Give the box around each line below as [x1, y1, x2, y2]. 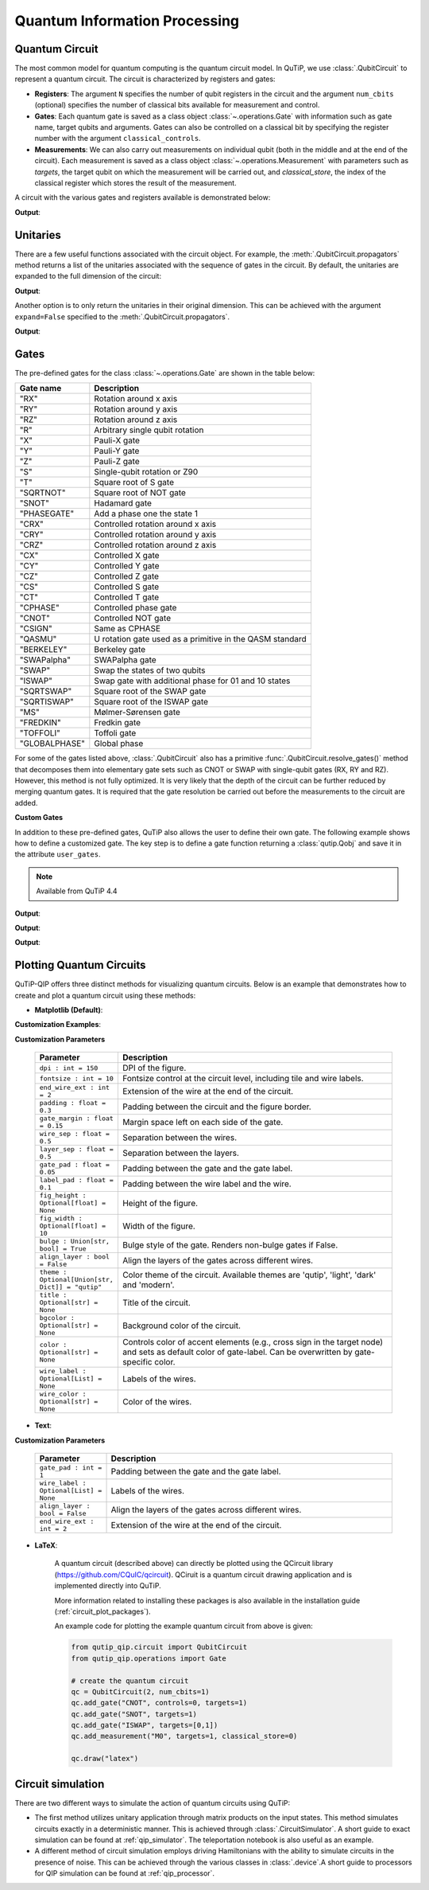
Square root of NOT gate [94, 487, 187, 498]
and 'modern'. [122, 1279, 175, 1290]
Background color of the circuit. [122, 1320, 242, 1331]
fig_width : [39, 1214, 83, 1223]
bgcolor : [39, 1314, 75, 1322]
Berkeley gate [94, 644, 146, 655]
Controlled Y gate [94, 560, 160, 572]
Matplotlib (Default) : [34, 1006, 103, 1015]
